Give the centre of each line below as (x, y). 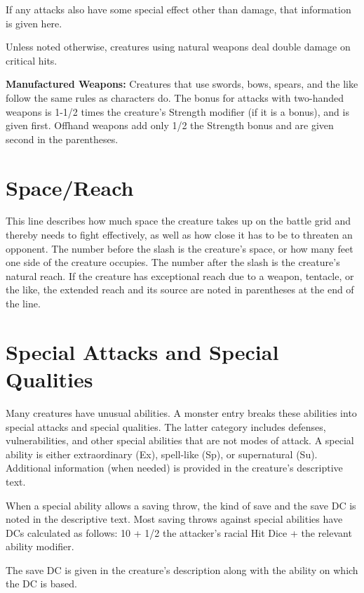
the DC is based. (41, 584)
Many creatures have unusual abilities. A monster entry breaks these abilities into (181, 412)
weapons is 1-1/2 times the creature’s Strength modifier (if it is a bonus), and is (177, 111)
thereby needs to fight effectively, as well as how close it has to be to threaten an (179, 235)
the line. (23, 304)
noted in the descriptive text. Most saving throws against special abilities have (174, 519)
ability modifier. (40, 546)
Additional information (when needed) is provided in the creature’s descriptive (174, 468)
